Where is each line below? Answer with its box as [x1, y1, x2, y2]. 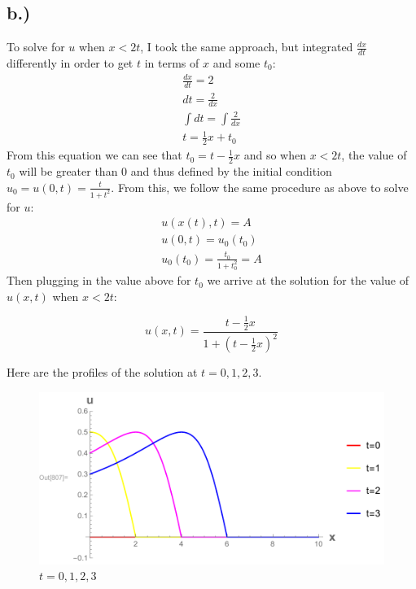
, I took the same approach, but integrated [140, 38, 353, 55]
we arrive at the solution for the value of [207, 272, 409, 289]
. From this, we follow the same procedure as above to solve [111, 178, 409, 195]
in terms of [144, 55, 199, 72]
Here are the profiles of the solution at [7, 364, 198, 381]
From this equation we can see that [7, 146, 182, 164]
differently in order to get [7, 55, 134, 72]
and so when [243, 146, 306, 164]
